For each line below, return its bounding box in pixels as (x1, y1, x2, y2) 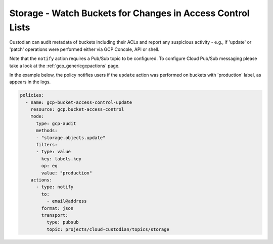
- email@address (46, 198, 87, 204)
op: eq (41, 163, 58, 169)
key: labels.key (41, 156, 82, 161)
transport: (41, 212, 68, 218)
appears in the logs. (9, 79, 51, 85)
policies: (20, 92, 44, 98)
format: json (41, 205, 74, 211)
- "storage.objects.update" (36, 135, 106, 141)
